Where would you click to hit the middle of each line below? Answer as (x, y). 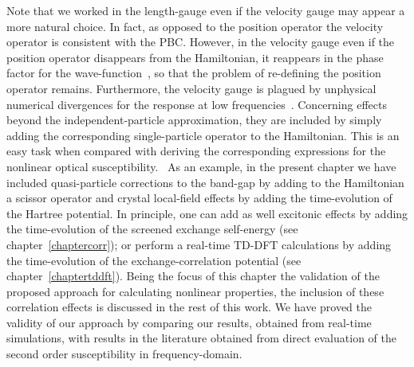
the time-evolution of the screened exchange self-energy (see (152, 229)
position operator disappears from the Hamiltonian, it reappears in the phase (195, 57)
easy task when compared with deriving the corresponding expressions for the (196, 151)
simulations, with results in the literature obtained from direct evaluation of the (201, 338)
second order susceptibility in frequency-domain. (124, 354)
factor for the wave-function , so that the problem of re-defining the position (194, 73)
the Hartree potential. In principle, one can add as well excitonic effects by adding (207, 213)
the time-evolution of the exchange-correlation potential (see (154, 260)
